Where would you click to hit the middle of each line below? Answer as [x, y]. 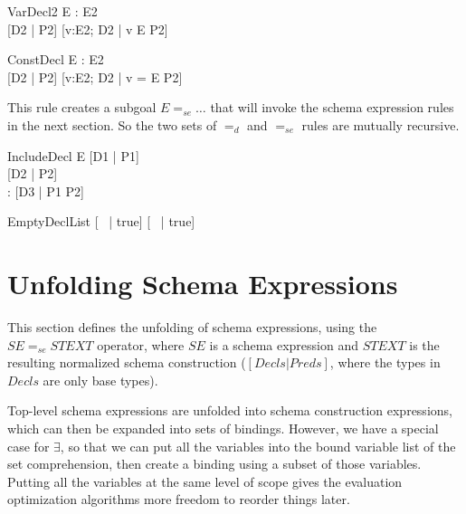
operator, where [141, 344]
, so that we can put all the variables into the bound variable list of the [258, 446]
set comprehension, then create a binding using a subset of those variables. [214, 464]
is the [424, 344]
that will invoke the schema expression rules [332, 107]
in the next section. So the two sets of [112, 124]
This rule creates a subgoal [82, 107]
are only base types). [100, 380]
